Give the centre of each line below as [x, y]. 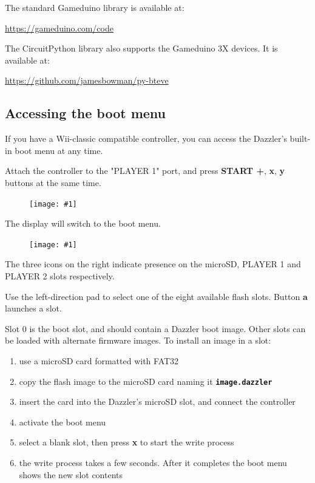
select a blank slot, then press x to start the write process [127, 442]
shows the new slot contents [71, 474]
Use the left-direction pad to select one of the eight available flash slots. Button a [156, 296]
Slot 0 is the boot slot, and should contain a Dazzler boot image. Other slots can [155, 328]
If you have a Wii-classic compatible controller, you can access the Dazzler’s [146, 138]
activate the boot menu [63, 421]
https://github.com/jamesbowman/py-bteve [87, 80]
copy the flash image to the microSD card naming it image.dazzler [146, 381]
